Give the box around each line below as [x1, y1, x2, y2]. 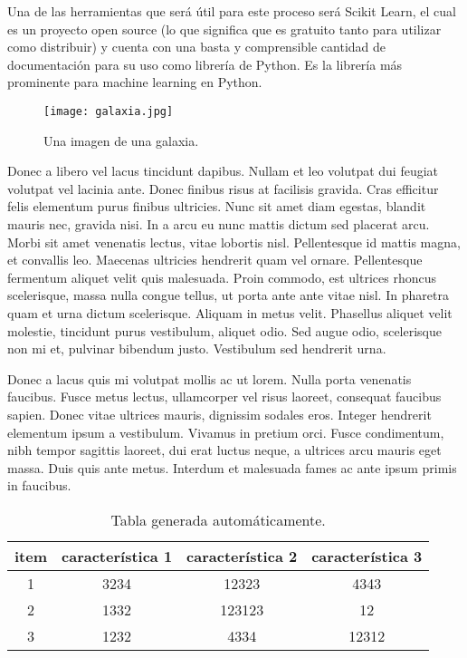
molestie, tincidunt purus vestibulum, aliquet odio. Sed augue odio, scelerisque [7, 321, 443, 340]
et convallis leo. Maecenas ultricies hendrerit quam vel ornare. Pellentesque [7, 250, 423, 269]
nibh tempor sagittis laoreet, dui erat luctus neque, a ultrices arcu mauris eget [7, 440, 442, 460]
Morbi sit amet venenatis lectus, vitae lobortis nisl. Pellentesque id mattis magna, [7, 232, 461, 251]
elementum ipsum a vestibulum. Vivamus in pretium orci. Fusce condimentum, [7, 422, 444, 441]
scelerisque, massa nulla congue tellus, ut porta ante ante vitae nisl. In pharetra [7, 285, 449, 305]
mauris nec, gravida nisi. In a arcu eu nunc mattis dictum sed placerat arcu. [7, 215, 430, 233]
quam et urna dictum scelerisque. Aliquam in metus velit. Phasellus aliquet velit [7, 303, 453, 322]
